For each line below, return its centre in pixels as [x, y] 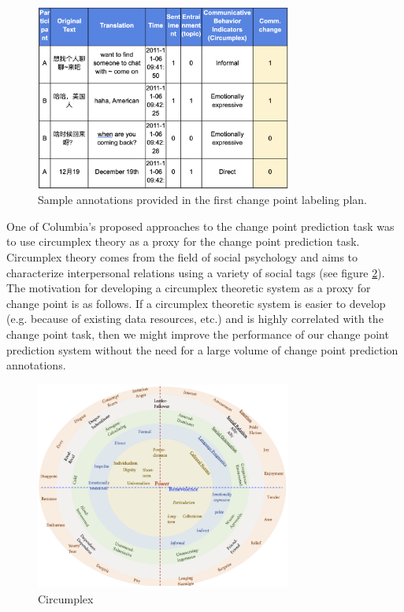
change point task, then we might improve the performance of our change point [198, 334]
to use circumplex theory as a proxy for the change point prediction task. [183, 241]
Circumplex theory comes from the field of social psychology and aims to [182, 257]
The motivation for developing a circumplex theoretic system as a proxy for [189, 288]
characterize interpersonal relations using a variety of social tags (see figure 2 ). [196, 272]
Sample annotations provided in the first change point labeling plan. [202, 200]
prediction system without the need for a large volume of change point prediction [202, 349]
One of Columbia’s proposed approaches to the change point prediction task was [200, 226]
